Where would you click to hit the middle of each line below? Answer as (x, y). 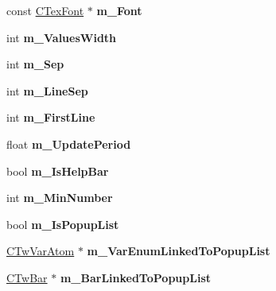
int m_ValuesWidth (62, 37)
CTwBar (27, 277)
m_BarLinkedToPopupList (135, 277)
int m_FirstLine (51, 117)
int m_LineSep (47, 90)
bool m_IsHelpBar (58, 171)
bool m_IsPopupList (63, 224)
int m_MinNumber (60, 198)
